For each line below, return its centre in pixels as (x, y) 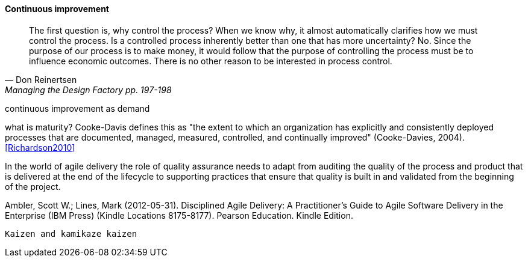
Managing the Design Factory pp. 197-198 (88, 90)
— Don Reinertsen (41, 79)
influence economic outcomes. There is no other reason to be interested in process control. (211, 61)
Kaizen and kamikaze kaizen (71, 233)
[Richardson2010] (40, 147)
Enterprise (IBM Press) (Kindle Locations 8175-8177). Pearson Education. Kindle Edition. (179, 215)
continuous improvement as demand (77, 108)
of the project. (33, 186)
